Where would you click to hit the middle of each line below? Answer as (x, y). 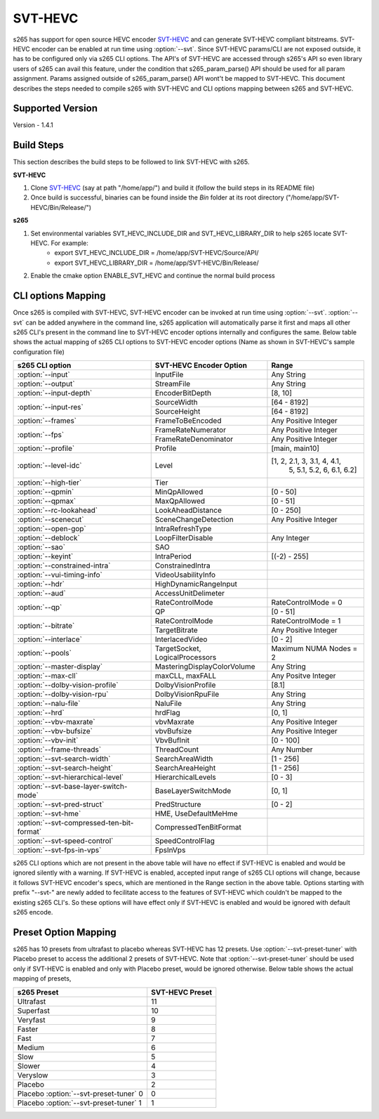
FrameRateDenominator (194, 439)
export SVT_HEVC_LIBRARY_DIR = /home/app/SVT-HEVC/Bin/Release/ (157, 263)
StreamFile (173, 384)
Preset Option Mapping (65, 932)
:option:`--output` (46, 384)
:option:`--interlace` (49, 639)
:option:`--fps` (41, 434)
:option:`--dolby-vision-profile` (68, 685)
